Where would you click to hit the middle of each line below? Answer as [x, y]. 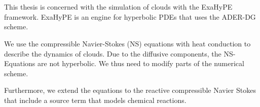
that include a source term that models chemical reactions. [95, 100]
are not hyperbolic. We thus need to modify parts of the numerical [141, 63]
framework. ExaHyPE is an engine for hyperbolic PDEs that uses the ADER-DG [130, 16]
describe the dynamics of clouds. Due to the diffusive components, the [113, 53]
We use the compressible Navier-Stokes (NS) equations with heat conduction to [127, 43]
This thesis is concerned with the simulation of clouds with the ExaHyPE [118, 7]
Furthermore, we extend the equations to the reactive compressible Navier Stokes [130, 90]
